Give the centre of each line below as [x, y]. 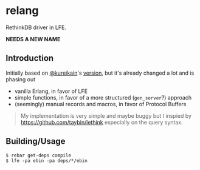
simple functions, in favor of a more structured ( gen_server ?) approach [103, 97]
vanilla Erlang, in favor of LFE [51, 91]
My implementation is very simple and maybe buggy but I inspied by [106, 115]
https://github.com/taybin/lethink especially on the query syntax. [102, 122]
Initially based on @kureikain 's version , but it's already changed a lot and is [100, 73]
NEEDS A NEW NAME [33, 39]
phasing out [21, 79]
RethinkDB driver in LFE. [36, 27]
